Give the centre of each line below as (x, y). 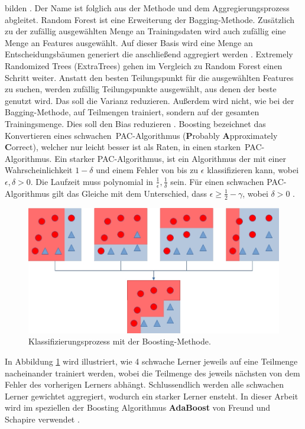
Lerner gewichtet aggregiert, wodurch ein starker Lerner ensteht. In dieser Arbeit (152, 396)
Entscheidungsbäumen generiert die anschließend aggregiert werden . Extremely (149, 54)
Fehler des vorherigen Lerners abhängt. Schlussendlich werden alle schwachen (144, 384)
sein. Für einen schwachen (217, 181)
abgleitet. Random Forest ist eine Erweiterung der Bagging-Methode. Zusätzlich (150, 19)
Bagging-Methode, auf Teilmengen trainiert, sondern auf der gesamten (132, 112)
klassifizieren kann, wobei (253, 170)
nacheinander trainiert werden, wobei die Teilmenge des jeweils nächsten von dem (152, 373)
